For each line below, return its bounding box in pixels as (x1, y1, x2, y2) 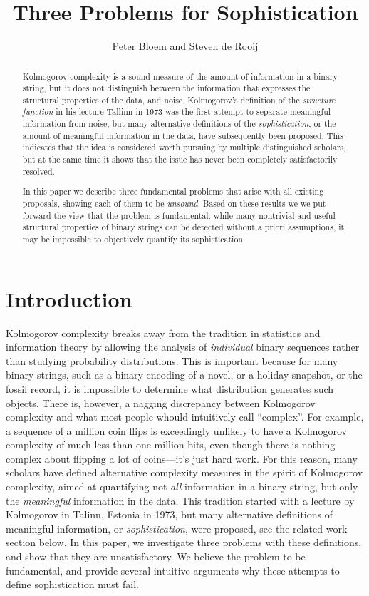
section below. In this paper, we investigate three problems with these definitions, (6, 535, 362, 550)
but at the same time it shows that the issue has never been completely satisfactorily (22, 153, 338, 165)
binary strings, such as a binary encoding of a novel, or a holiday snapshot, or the (6, 367, 363, 382)
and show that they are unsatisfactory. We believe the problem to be (6, 549, 306, 564)
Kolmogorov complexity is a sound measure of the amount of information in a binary (22, 70, 338, 82)
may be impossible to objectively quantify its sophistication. (22, 232, 246, 245)
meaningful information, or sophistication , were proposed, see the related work (6, 520, 348, 535)
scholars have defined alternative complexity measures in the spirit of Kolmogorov (6, 465, 363, 480)
